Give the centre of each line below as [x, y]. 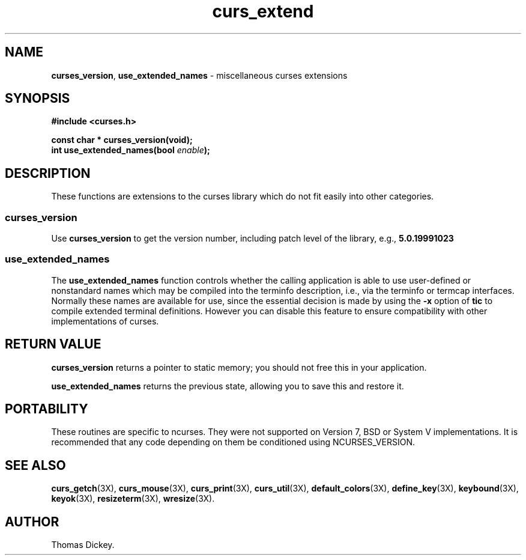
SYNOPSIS [38, 99]
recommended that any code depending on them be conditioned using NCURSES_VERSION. [233, 442]
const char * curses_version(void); [122, 140]
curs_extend [263, 11]
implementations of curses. [105, 321]
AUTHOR [32, 522]
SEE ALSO [35, 465]
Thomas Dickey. [83, 545]
